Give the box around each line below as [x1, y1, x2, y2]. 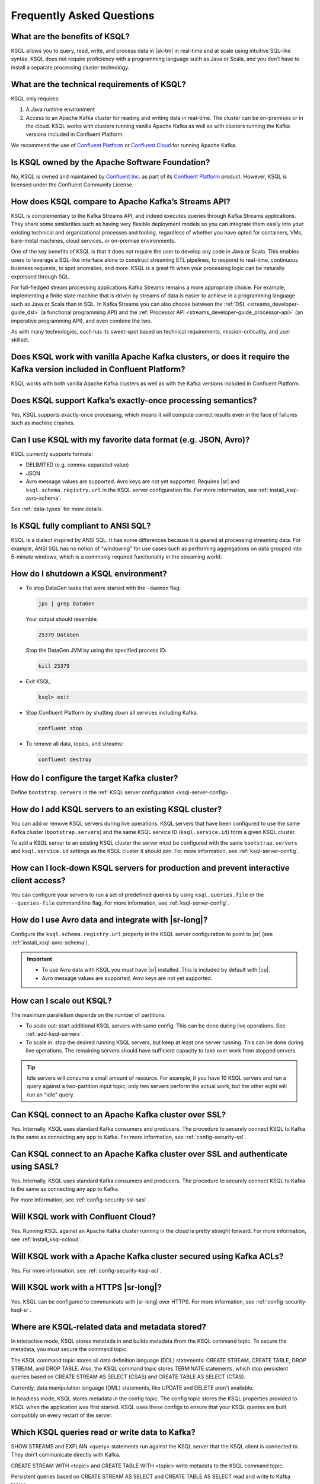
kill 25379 [38, 662, 70, 669]
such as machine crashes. [11, 419, 75, 427]
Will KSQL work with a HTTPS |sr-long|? [11, 1282, 162, 1292]
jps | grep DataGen [38, 600, 95, 607]
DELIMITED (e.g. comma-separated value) [25, 461, 129, 468]
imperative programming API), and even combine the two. [11, 317, 152, 324]
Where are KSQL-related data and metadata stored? [11, 1321, 207, 1332]
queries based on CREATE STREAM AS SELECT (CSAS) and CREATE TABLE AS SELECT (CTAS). [11, 1373, 246, 1380]
